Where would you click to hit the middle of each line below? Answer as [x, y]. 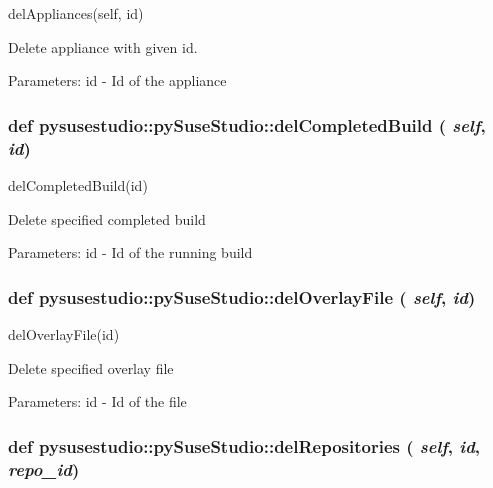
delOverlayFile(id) [64, 333]
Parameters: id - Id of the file [97, 401]
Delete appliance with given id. [103, 46]
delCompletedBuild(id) [78, 184]
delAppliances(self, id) [76, 13]
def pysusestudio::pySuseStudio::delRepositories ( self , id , [244, 445]
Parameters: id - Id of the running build [130, 252]
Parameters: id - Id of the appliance [117, 80]
